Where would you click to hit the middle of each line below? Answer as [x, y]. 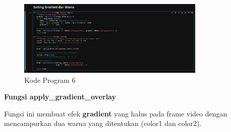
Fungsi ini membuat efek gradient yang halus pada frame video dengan [116, 113]
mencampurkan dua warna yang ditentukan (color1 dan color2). [103, 123]
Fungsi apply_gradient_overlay [60, 97]
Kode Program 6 [50, 80]
